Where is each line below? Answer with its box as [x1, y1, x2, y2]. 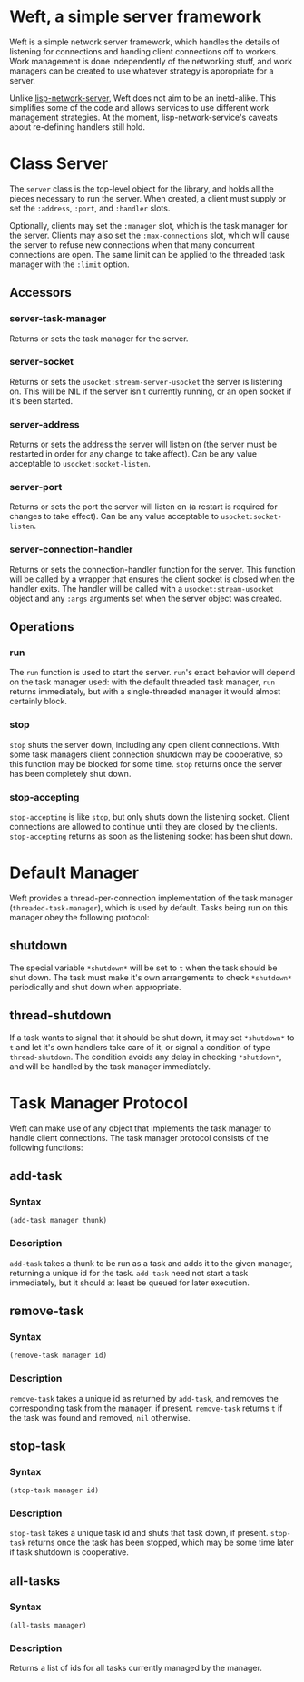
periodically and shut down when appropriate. [9, 981, 181, 992]
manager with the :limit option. [9, 259, 130, 270]
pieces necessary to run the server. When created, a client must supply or [9, 192, 287, 203]
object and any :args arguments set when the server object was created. [9, 593, 283, 604]
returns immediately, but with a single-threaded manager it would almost [9, 686, 281, 697]
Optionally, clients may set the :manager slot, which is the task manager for [9, 220, 288, 231]
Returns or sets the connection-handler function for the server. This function [9, 564, 296, 575]
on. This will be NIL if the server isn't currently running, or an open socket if [9, 386, 292, 397]
